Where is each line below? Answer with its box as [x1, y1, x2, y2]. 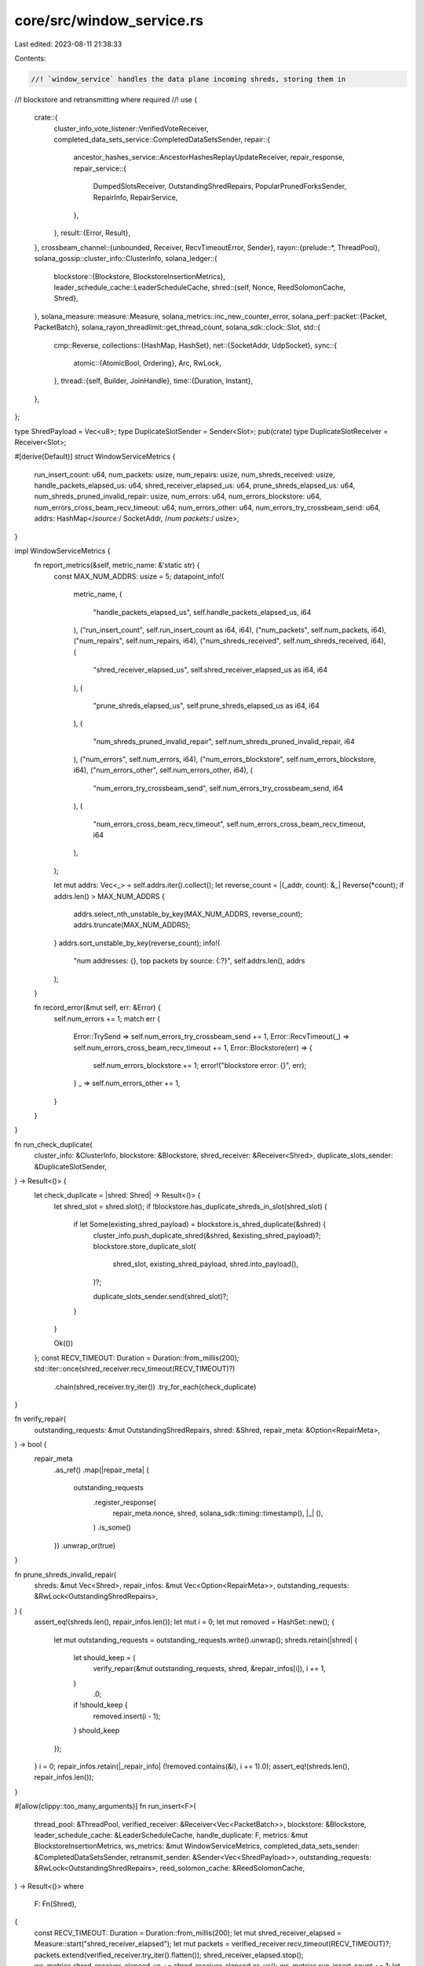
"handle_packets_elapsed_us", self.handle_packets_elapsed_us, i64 [93, 607, 312, 617]
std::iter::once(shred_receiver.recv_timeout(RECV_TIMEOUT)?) [34, 1364, 236, 1374]
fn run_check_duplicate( [14, 1139, 93, 1149]
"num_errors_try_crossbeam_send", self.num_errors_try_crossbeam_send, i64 [93, 783, 344, 793]
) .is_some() [93, 1522, 131, 1533]
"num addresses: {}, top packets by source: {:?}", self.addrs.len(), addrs [73, 956, 305, 966]
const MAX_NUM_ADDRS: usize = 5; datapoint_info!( [53, 571, 225, 581]
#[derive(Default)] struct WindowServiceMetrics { [14, 452, 176, 462]
